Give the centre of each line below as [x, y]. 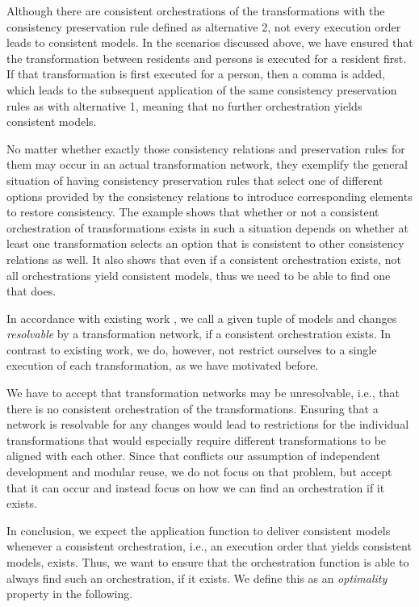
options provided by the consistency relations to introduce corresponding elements [209, 196]
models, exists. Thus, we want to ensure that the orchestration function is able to [208, 562]
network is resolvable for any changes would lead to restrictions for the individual [208, 424]
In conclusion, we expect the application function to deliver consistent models [199, 530]
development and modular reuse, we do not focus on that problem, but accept [199, 472]
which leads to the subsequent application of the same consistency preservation [202, 89]
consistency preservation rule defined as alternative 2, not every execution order [204, 26]
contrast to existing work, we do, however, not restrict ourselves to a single [192, 349]
